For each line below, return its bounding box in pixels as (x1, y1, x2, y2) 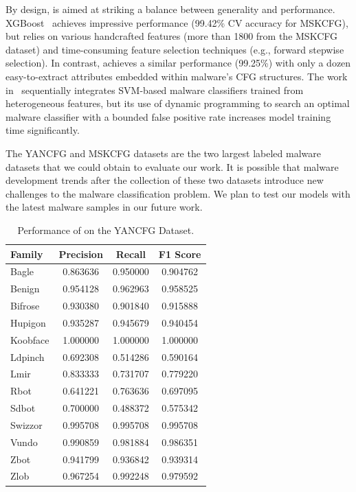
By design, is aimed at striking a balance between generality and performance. (5, 2, 335, 16)
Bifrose (10, 298, 40, 313)
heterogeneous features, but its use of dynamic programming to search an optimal (5, 96, 350, 110)
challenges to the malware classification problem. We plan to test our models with (5, 186, 351, 200)
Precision (58, 246, 103, 261)
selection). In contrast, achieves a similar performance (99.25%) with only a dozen (5, 56, 351, 70)
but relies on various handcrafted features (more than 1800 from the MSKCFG (5, 29, 337, 43)
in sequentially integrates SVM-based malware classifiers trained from (5, 82, 304, 97)
